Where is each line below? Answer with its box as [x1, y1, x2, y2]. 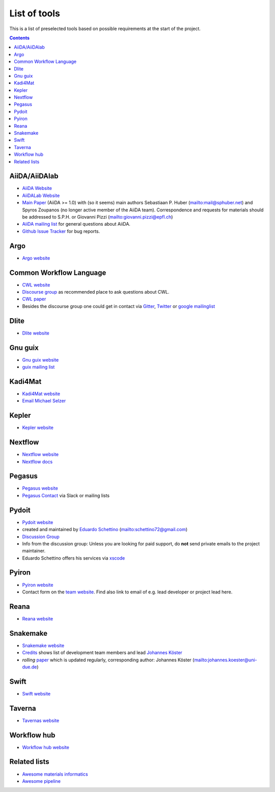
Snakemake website [22, 642, 65, 649]
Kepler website [22, 424, 53, 431]
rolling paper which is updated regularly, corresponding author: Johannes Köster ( [22, 657, 195, 663]
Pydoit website [22, 519, 53, 525]
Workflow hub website [22, 744, 70, 750]
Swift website [22, 690, 51, 697]
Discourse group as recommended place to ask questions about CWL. [22, 289, 170, 295]
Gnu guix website [22, 356, 59, 363]
